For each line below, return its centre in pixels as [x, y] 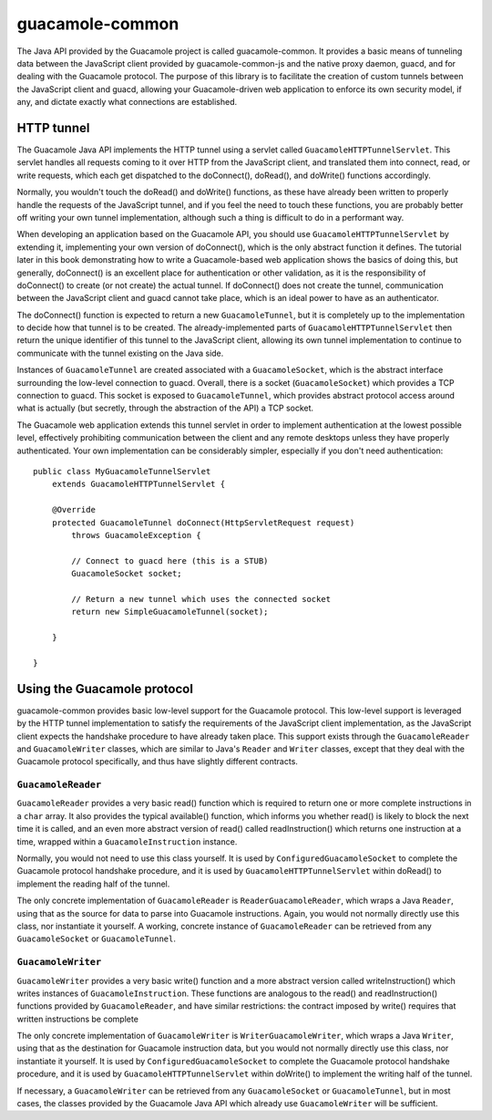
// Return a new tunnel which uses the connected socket [201, 599]
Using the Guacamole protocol [105, 689]
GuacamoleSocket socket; [127, 574]
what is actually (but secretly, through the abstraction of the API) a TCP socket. [165, 408]
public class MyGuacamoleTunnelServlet [122, 471]
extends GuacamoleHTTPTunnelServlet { [138, 484]
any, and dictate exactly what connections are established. [127, 102]
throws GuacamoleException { [137, 535]
